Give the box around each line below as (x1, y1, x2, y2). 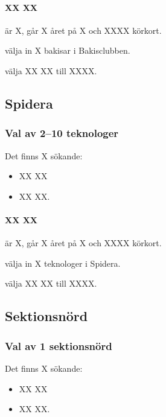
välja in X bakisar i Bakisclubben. (5, 44, 130, 57)
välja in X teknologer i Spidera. (5, 256, 121, 269)
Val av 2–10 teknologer (5, 126, 119, 141)
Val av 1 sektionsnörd (5, 338, 112, 353)
